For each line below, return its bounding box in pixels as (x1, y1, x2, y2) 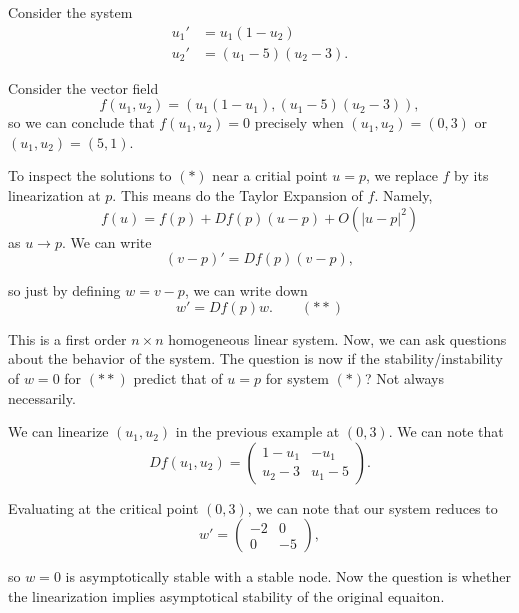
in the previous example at (175, 421, 340, 442)
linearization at (8, 185, 101, 206)
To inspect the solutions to (8, 165, 172, 186)
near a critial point (212, 165, 328, 186)
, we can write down (184, 280, 308, 301)
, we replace (365, 165, 438, 186)
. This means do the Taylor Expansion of (112, 185, 363, 206)
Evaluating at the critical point (8, 497, 199, 518)
